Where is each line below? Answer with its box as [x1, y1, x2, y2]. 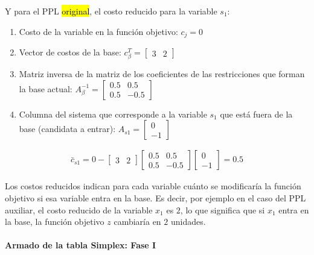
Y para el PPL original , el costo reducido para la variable [5, 5, 217, 17]
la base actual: [19, 82, 72, 95]
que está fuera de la [220, 107, 293, 120]
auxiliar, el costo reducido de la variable [5, 203, 153, 216]
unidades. [170, 215, 206, 228]
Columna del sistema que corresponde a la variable [19, 107, 207, 120]
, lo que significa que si [180, 203, 265, 216]
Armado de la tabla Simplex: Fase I [5, 239, 156, 251]
